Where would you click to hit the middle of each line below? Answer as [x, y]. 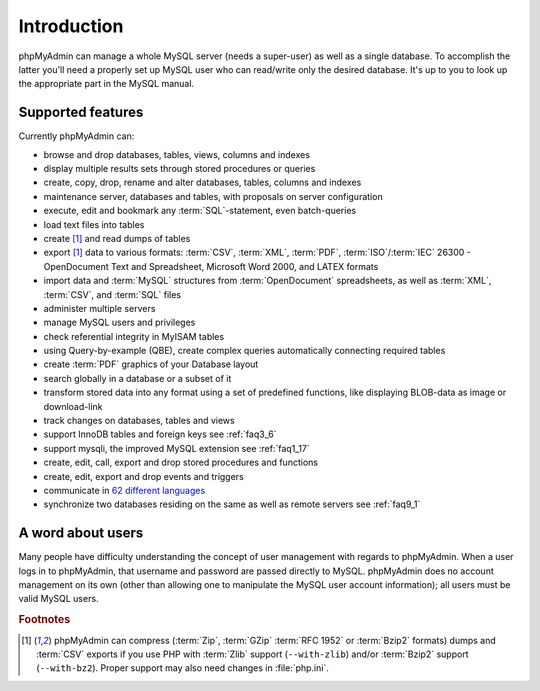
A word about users [81, 533]
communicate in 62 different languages [124, 490]
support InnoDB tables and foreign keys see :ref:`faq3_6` [160, 434]
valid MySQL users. [58, 599]
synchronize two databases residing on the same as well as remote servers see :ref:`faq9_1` [232, 504]
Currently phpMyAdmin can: [76, 136]
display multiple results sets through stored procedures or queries [179, 169]
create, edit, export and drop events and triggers [143, 476]
